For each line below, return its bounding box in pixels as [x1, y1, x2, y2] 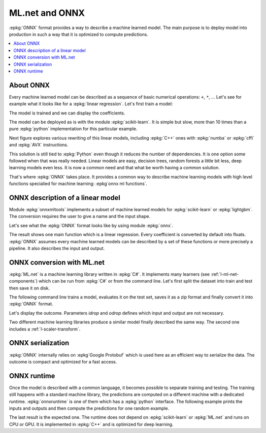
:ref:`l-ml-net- [210, 271, 239, 277]
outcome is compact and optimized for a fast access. [9, 359, 117, 364]
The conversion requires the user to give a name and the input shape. [9, 214, 150, 219]
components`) [9, 278, 38, 284]
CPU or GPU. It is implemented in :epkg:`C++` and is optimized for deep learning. [9, 421, 173, 427]
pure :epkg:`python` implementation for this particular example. [9, 126, 137, 132]
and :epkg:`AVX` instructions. [9, 142, 68, 148]
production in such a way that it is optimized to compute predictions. [9, 31, 148, 37]
